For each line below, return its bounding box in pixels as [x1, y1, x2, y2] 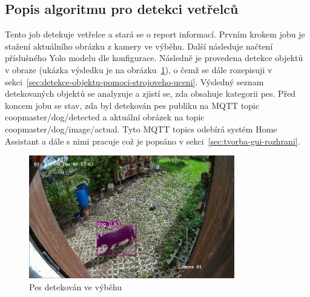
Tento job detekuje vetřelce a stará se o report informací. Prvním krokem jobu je [5, 28, 305, 41]
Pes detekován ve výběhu [29, 280, 122, 293]
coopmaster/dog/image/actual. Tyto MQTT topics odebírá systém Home [5, 122, 277, 135]
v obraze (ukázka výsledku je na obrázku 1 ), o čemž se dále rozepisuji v [5, 63, 272, 76]
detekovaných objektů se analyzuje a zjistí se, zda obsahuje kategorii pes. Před [5, 87, 296, 100]
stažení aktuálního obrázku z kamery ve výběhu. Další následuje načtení [5, 39, 273, 52]
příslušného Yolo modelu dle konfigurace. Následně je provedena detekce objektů [5, 51, 303, 64]
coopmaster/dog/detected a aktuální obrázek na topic [5, 111, 205, 123]
